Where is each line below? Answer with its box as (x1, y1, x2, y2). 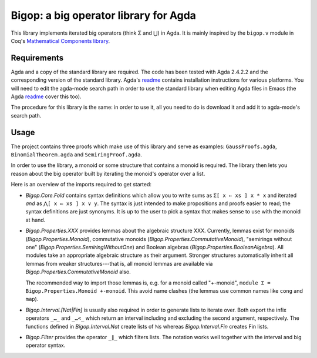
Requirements (11, 53, 64, 63)
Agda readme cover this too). (11, 93, 82, 100)
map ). (25, 296, 39, 303)
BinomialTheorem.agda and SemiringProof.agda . (11, 151, 142, 158)
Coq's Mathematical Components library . (11, 37, 110, 44)
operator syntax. (25, 342, 66, 349)
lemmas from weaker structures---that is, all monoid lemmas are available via (25, 260, 213, 267)
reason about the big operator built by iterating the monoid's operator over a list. (11, 170, 205, 177)
